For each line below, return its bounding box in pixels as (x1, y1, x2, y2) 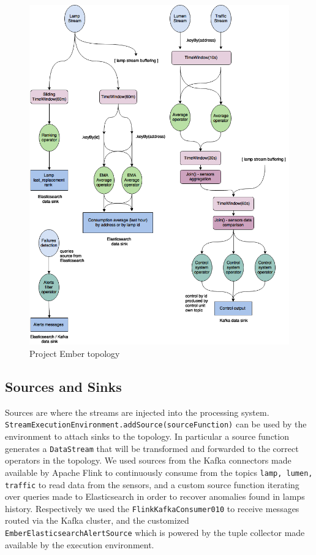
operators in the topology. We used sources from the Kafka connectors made (5, 454, 292, 467)
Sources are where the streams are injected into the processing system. (5, 405, 269, 418)
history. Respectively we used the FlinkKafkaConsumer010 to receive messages (5, 502, 299, 515)
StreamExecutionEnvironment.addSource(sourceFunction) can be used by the (5, 418, 307, 431)
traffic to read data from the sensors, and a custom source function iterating (5, 478, 299, 491)
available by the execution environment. (5, 538, 154, 551)
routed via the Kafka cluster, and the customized (5, 514, 189, 527)
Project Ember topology (29, 347, 120, 359)
